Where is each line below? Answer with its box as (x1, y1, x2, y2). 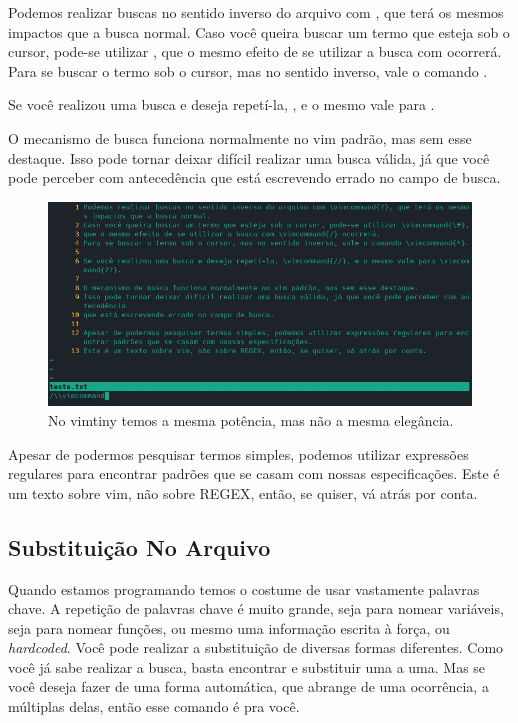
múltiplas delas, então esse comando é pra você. (8, 696, 300, 717)
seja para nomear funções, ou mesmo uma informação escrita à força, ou (8, 617, 450, 638)
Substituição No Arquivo (8, 531, 271, 562)
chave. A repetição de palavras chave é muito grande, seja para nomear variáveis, (8, 598, 504, 619)
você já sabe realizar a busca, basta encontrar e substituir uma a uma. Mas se (8, 656, 486, 677)
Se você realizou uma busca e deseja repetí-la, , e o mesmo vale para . (8, 94, 435, 115)
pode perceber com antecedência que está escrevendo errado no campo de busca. (8, 167, 501, 188)
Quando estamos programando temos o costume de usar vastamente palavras (8, 578, 480, 599)
